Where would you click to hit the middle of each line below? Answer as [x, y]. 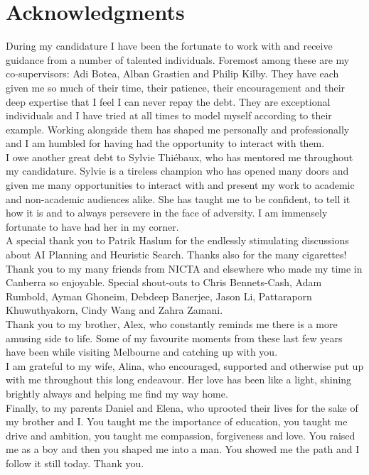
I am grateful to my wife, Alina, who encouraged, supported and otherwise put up [185, 365]
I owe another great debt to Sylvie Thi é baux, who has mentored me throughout [180, 157]
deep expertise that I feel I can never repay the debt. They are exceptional [168, 101]
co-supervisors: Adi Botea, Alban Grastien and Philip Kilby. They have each [172, 73]
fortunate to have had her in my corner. [92, 226]
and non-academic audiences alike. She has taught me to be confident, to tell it [178, 198]
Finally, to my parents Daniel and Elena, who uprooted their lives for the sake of [182, 407]
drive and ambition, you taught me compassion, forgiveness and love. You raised [181, 435]
